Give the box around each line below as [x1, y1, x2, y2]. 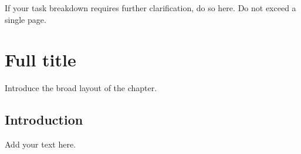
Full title [5, 48, 76, 72]
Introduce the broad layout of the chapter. [5, 82, 157, 94]
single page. [5, 13, 46, 25]
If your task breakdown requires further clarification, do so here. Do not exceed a [5, 2, 296, 14]
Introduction [5, 111, 83, 129]
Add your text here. [5, 138, 76, 150]
